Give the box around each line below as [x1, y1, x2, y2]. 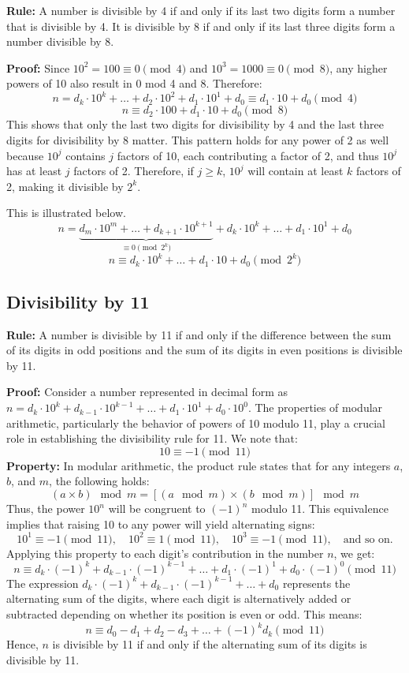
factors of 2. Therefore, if [73, 163, 194, 179]
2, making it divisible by [6, 178, 124, 194]
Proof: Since [6, 59, 70, 76]
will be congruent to [108, 500, 206, 517]
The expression [6, 574, 79, 591]
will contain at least [247, 163, 344, 179]
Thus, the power [6, 500, 85, 517]
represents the [282, 574, 351, 591]
